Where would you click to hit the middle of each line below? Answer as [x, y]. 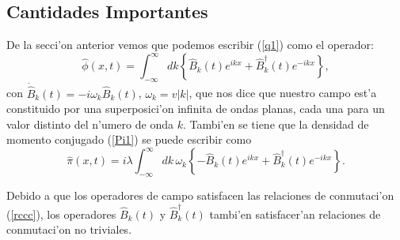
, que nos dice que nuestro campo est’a [283, 93]
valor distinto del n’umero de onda [90, 124]
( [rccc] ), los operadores [61, 214]
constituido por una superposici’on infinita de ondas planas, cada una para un [196, 109]
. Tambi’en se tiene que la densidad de [276, 124]
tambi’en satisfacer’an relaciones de [295, 214]
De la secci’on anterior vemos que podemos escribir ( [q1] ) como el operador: [190, 45]
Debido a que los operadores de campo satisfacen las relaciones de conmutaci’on [200, 195]
